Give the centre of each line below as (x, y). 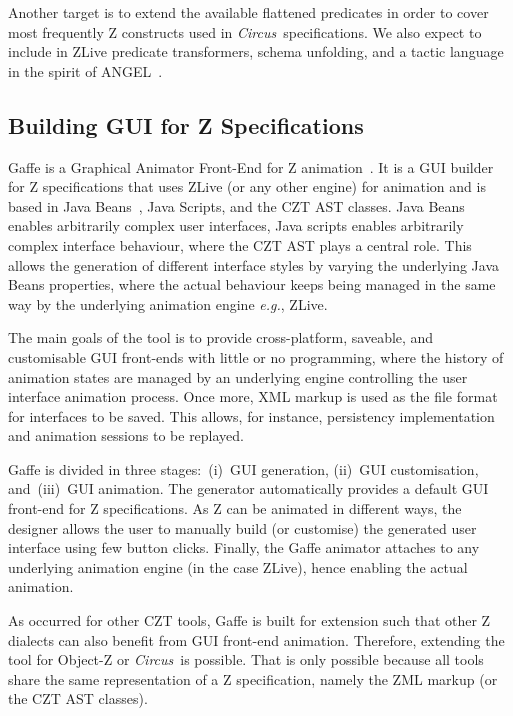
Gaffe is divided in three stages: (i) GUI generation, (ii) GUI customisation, (243, 468)
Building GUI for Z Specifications (186, 124)
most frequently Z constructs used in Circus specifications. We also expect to (245, 31)
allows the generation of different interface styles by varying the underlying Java (254, 264)
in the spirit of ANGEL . (85, 70)
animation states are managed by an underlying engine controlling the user (238, 376)
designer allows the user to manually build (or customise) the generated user (242, 527)
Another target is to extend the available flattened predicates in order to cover (248, 12)
